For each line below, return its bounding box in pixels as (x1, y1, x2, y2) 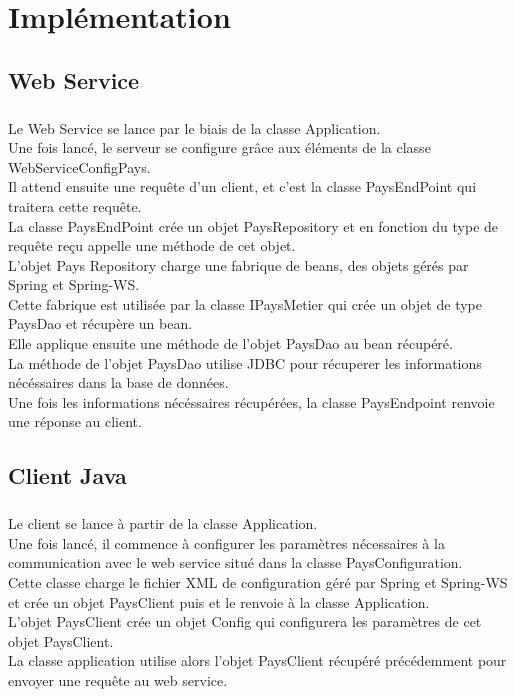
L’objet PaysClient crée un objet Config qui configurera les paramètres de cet (8, 611, 482, 632)
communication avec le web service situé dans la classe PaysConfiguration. (8, 552, 463, 573)
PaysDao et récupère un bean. (8, 313, 193, 334)
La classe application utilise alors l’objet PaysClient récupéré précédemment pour (8, 650, 507, 671)
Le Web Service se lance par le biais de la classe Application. (8, 117, 381, 138)
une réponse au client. (8, 411, 142, 432)
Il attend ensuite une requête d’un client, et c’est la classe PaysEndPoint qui (8, 176, 477, 197)
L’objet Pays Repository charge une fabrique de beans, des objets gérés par (8, 254, 469, 275)
